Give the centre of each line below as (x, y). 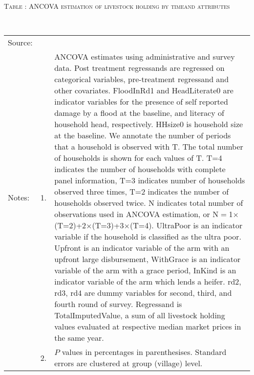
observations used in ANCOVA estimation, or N (137, 214)
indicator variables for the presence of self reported (141, 102)
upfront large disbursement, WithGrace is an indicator (148, 259)
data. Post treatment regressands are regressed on (139, 68)
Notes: (19, 197)
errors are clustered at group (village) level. (128, 363)
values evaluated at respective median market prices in (148, 327)
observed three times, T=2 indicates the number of (142, 192)
